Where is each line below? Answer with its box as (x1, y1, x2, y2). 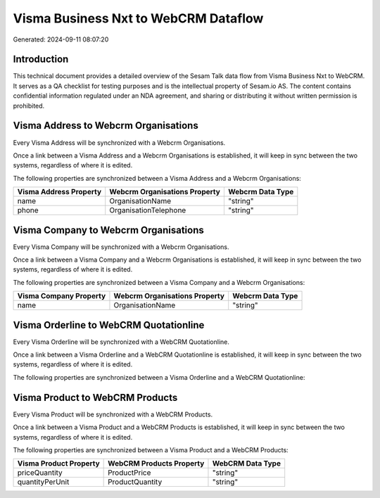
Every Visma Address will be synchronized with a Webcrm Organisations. (13, 138, 226, 147)
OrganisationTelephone (109, 205, 186, 215)
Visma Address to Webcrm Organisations (13, 120, 198, 132)
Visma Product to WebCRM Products (13, 391, 178, 404)
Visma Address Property (17, 187, 102, 197)
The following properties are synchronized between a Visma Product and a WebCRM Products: (13, 445, 289, 454)
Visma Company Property (17, 291, 106, 301)
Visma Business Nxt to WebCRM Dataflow (13, 11, 264, 26)
